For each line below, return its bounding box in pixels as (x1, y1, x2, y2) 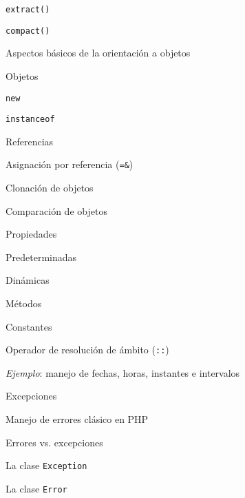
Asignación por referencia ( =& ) (6, 157, 134, 172)
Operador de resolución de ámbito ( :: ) (6, 342, 169, 357)
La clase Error (6, 481, 67, 495)
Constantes (6, 319, 52, 333)
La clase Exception (6, 458, 87, 473)
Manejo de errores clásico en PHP (6, 412, 149, 426)
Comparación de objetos (6, 203, 107, 218)
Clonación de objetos (6, 180, 94, 195)
